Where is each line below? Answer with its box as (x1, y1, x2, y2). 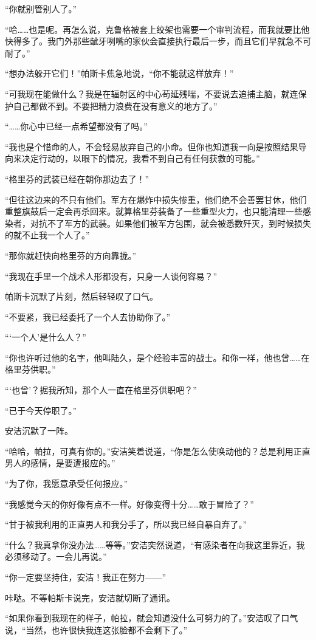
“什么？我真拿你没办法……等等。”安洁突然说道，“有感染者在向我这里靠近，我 (5, 538, 305, 551)
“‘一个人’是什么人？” (5, 331, 86, 343)
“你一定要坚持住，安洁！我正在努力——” (5, 571, 167, 583)
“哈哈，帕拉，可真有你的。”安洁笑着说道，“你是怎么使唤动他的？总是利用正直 (5, 444, 311, 457)
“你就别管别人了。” (5, 2, 77, 15)
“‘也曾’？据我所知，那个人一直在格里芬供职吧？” (5, 384, 197, 396)
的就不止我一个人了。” (5, 229, 90, 241)
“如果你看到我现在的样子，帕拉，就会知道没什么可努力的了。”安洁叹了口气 (5, 611, 298, 624)
